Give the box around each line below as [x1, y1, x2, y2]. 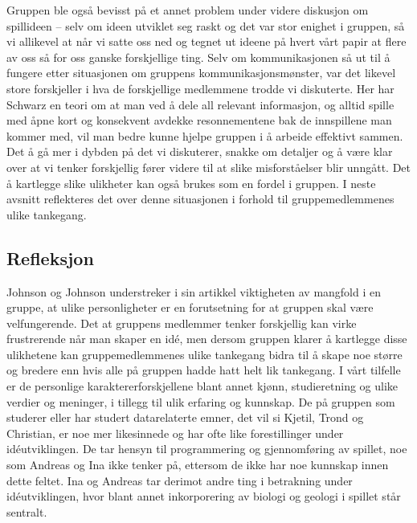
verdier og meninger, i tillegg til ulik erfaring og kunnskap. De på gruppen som [6, 393, 395, 410]
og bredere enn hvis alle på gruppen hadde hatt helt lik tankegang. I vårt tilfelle [6, 362, 401, 378]
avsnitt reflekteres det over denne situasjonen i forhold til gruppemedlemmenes [6, 190, 395, 207]
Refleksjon [6, 245, 94, 270]
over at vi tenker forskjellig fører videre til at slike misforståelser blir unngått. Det [6, 158, 411, 175]
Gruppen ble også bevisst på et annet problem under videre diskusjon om [6, 2, 369, 18]
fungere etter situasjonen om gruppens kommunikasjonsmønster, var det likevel [6, 64, 396, 81]
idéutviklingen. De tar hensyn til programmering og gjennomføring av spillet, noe [6, 440, 407, 457]
